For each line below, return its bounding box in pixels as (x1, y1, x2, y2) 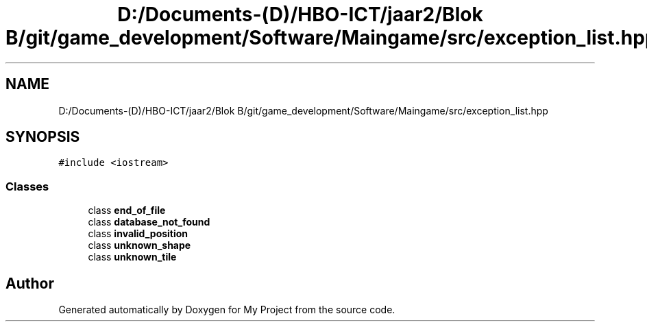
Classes (5, 179, 49, 193)
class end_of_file (88, 204, 166, 217)
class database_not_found (88, 216, 210, 228)
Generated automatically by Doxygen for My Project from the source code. (58, 304, 395, 316)
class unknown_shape (88, 239, 191, 252)
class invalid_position (88, 228, 188, 240)
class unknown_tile (88, 251, 177, 263)
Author (5, 274, 54, 292)
